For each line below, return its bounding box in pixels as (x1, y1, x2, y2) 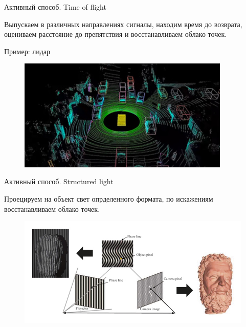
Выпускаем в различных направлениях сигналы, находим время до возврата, (4, 18, 242, 29)
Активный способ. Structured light (4, 176, 114, 187)
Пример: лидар (4, 46, 51, 56)
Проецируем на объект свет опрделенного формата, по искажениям (4, 193, 213, 204)
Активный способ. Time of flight (4, 2, 106, 12)
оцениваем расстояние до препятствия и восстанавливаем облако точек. (4, 29, 227, 39)
